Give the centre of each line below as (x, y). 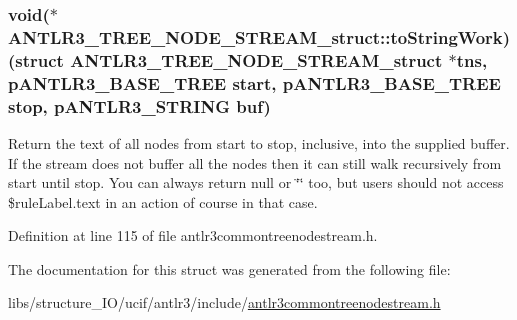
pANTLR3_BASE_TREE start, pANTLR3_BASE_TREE (254, 82)
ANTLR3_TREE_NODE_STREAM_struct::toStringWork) (259, 36)
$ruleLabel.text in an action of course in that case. (163, 201)
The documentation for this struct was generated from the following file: (229, 268)
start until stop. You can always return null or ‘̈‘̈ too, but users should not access (256, 182)
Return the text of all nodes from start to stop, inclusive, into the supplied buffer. (259, 142)
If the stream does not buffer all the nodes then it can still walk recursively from (255, 162)
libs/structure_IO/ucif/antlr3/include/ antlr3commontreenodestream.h (224, 302)
